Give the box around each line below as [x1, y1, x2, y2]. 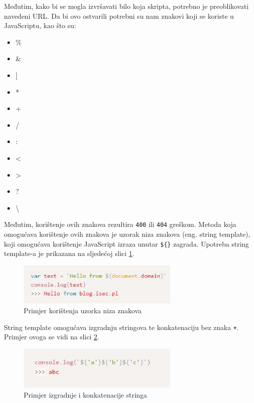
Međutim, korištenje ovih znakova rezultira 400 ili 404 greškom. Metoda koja [4, 219, 237, 229]
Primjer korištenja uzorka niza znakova [24, 305, 142, 315]
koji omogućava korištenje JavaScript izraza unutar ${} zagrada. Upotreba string [4, 238, 249, 249]
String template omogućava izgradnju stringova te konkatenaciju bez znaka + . [4, 322, 239, 332]
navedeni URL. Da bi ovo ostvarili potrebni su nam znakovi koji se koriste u [4, 10, 234, 21]
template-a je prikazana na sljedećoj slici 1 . [4, 248, 135, 258]
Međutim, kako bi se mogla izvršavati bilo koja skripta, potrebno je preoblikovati [4, 1, 249, 11]
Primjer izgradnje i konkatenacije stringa [24, 389, 147, 400]
